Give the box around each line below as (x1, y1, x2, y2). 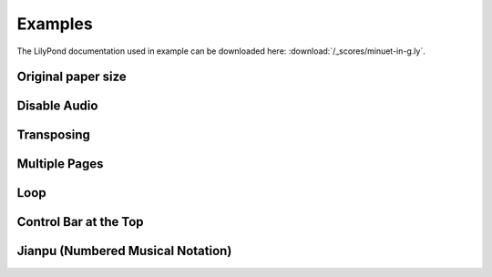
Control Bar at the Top (16, 214, 145, 230)
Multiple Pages (16, 156, 104, 172)
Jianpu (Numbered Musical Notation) (16, 243, 232, 259)
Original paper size (16, 69, 127, 85)
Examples (16, 14, 93, 34)
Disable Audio (16, 98, 98, 114)
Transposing (16, 128, 91, 143)
